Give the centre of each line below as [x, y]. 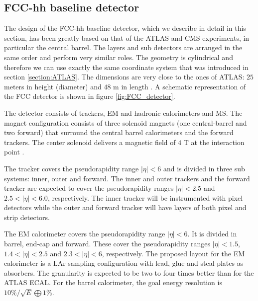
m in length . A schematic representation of [180, 86]
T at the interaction [214, 142]
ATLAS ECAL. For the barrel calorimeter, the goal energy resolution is [113, 282]
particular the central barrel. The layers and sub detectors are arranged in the [123, 47]
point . [14, 152]
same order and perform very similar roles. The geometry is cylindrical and [119, 57]
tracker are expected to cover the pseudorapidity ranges [89, 188]
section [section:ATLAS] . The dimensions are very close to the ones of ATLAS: [124, 77]
